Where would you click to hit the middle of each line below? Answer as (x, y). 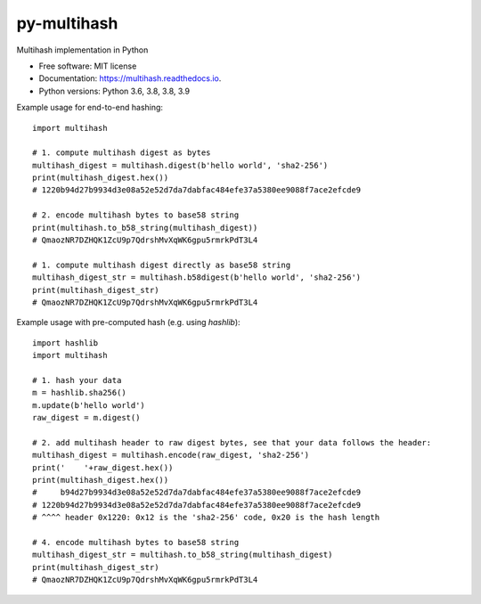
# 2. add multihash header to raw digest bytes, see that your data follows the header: (232, 442)
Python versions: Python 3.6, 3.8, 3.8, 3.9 (114, 91)
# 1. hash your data (77, 380)
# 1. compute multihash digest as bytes (122, 153)
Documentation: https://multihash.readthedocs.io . (130, 78)
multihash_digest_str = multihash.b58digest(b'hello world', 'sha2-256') (197, 278)
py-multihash (67, 23)
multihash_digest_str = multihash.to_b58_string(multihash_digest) (183, 555)
